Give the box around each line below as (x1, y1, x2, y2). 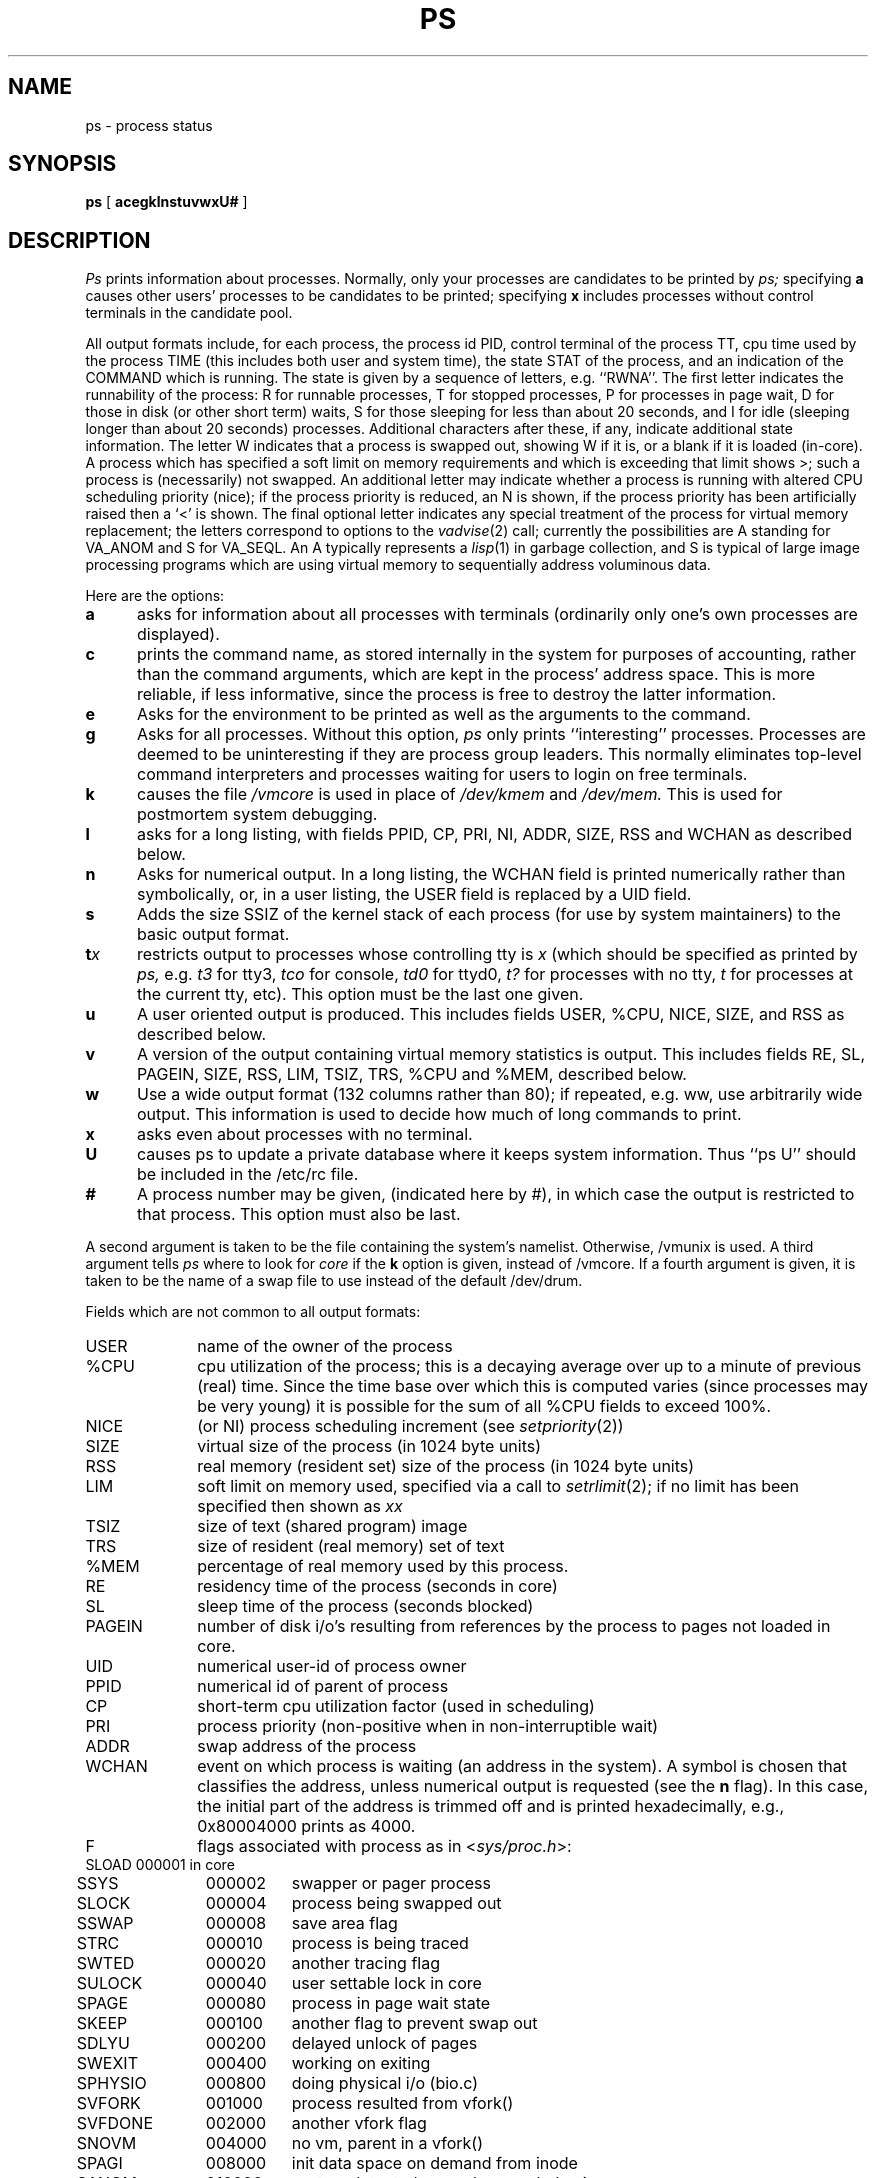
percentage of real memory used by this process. (197, 1556, 569, 1577)
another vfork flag (291, 2113, 427, 2134)
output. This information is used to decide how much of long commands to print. (136, 1104, 742, 1125)
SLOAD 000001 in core (85, 1856, 235, 1874)
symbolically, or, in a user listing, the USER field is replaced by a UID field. (136, 884, 692, 905)
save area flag (291, 1913, 398, 1934)
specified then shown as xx (197, 1496, 403, 1517)
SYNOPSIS (8, 151, 117, 177)
